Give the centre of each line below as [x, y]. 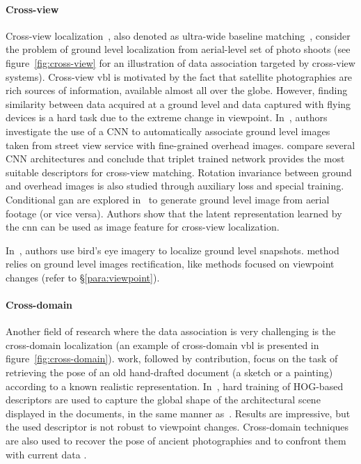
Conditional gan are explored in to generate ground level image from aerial [168, 199]
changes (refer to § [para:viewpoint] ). [83, 277]
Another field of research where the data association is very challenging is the [171, 331]
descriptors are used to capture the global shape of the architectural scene [163, 400]
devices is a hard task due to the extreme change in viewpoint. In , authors [167, 117]
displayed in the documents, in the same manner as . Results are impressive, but [178, 413]
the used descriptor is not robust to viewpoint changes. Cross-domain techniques [177, 427]
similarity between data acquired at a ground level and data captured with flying [178, 103]
